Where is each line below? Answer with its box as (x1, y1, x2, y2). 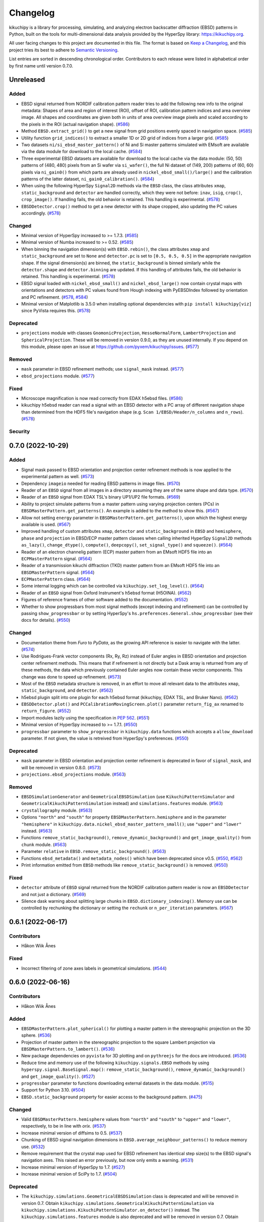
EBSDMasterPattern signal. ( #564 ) (21, 569, 95, 575)
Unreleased (9, 76, 45, 84)
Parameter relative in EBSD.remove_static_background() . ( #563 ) (21, 849, 166, 854)
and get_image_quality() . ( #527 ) (21, 1073, 95, 1079)
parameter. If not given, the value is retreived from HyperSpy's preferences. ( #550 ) (21, 736, 189, 742)
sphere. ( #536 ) (21, 1032, 52, 1038)
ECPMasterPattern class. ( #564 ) (21, 576, 90, 582)
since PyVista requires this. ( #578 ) (21, 308, 91, 314)
